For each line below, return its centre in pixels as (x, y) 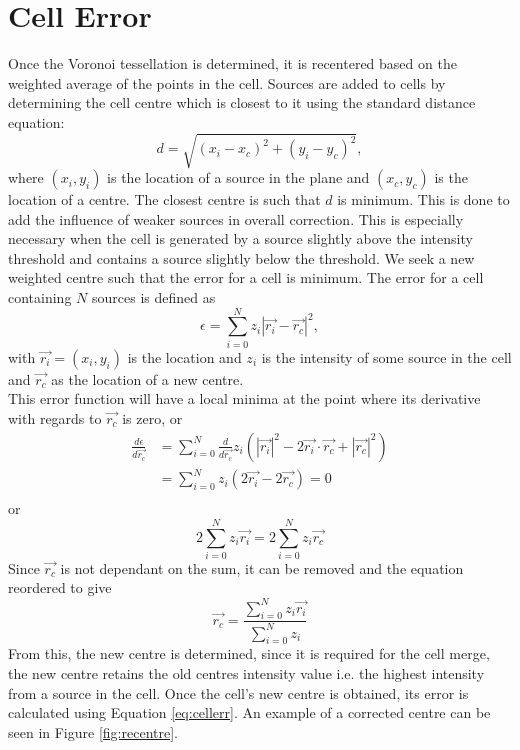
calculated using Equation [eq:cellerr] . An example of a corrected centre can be (249, 712)
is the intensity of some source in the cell (386, 356)
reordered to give (60, 587)
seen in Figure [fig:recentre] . (93, 731)
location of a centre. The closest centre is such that (164, 199)
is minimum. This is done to (423, 199)
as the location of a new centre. (147, 378)
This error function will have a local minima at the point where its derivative (244, 398)
